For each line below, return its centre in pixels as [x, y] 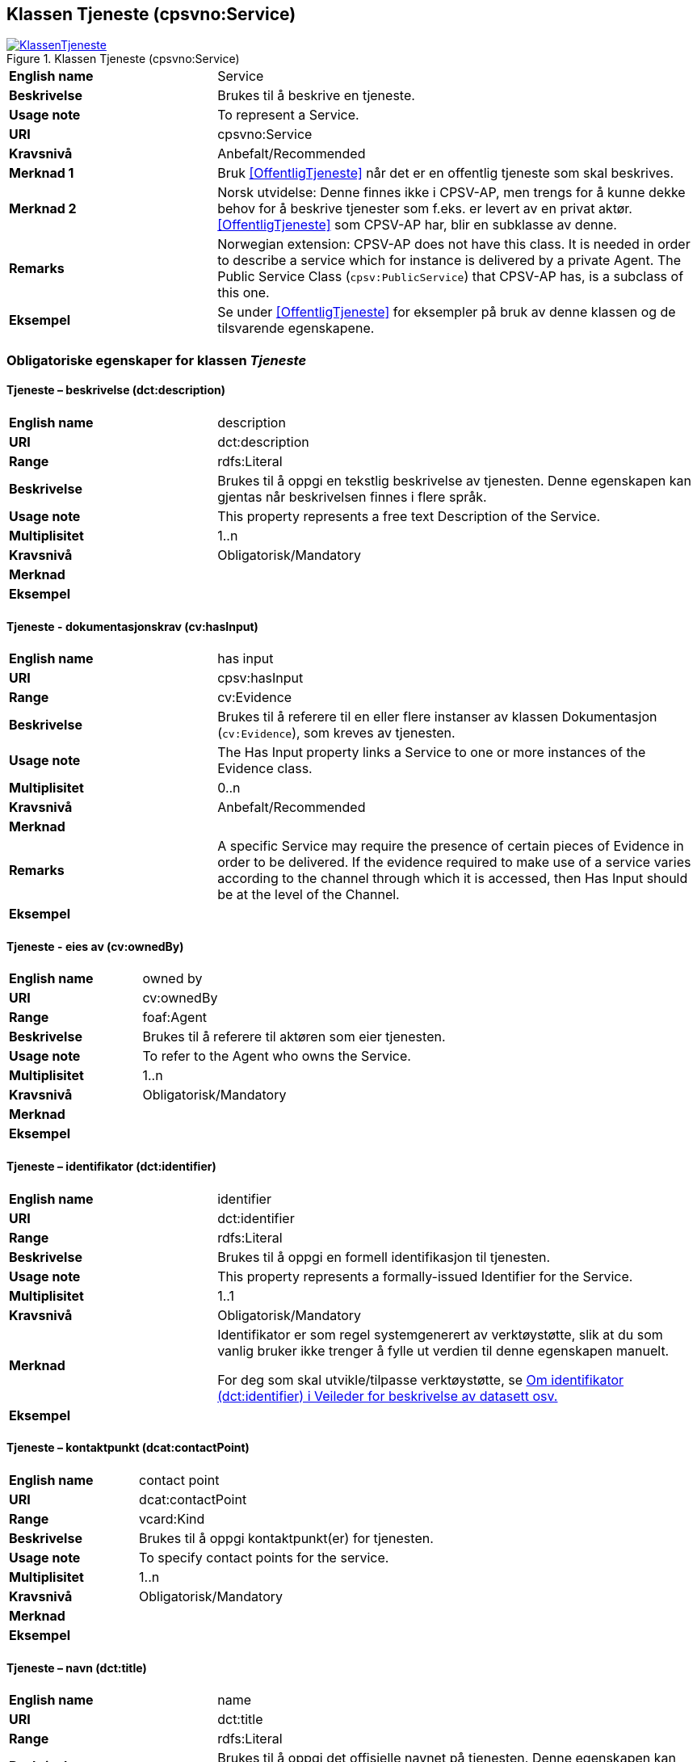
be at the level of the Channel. [309, 895]
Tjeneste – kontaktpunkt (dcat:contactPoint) [128, 1448]
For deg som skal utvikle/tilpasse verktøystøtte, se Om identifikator [421, 1379]
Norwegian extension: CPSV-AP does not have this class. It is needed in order [454, 244]
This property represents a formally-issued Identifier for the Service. [425, 1276]
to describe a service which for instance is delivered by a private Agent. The [449, 261]
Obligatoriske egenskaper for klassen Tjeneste [157, 360]
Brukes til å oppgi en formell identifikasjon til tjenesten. [384, 1257]
